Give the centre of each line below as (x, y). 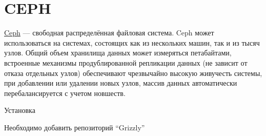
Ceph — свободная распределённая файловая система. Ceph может (109, 33)
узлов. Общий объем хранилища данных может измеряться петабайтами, (118, 53)
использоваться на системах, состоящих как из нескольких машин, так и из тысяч (132, 42)
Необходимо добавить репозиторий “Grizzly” (75, 127)
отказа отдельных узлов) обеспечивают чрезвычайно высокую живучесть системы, (133, 73)
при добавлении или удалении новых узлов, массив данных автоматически (121, 83)
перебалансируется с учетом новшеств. (65, 93)
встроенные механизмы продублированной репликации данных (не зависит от (126, 62)
